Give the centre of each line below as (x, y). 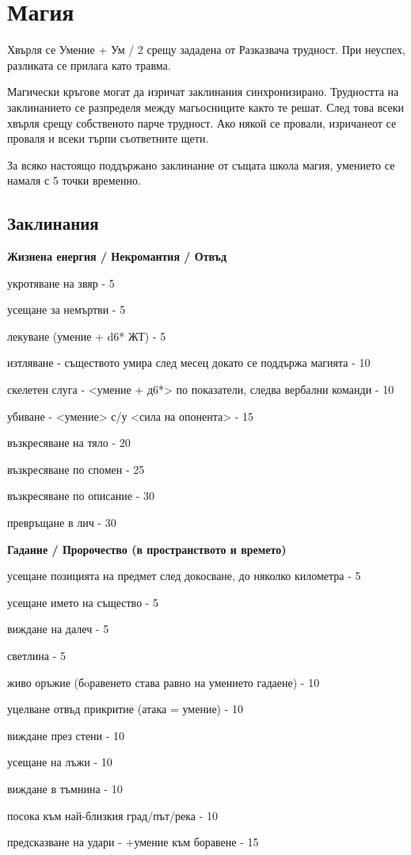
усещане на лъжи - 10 (60, 762)
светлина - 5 (36, 655)
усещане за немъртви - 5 (67, 309)
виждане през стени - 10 (66, 735)
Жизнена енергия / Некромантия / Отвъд (117, 256)
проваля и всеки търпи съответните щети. (108, 138)
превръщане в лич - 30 (62, 523)
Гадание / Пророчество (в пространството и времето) (147, 549)
